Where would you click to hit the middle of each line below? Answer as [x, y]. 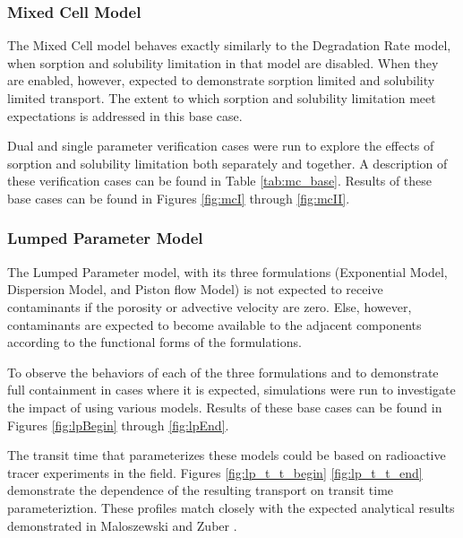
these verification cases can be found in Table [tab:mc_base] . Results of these [220, 181]
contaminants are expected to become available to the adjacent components [214, 324]
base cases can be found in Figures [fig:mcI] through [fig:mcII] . [179, 198]
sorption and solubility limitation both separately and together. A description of [227, 163]
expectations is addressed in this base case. [125, 115]
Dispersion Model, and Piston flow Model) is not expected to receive [195, 289]
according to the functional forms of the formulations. [154, 342]
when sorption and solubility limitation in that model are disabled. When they [223, 62]
